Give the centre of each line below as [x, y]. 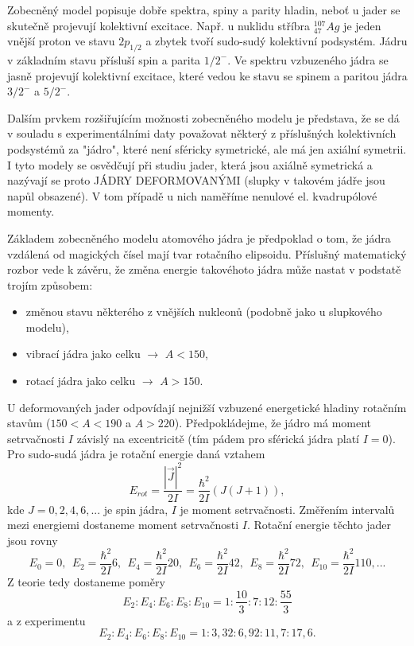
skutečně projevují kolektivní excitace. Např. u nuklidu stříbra [159, 25]
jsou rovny [33, 540]
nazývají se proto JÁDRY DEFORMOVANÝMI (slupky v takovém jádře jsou [196, 180]
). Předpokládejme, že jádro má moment [273, 423]
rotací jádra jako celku [81, 381]
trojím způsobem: [50, 284]
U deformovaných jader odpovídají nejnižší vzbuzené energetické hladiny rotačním [207, 407]
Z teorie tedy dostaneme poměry [86, 581]
